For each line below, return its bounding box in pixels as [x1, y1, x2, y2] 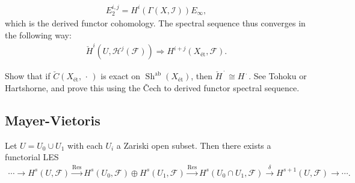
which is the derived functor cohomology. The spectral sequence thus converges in [5, 17, 306, 29]
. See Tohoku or [248, 70, 307, 82]
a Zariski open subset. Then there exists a [116, 139, 271, 151]
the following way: [5, 28, 72, 41]
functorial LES [5, 151, 59, 163]
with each [67, 139, 103, 151]
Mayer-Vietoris [5, 110, 100, 129]
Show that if [5, 70, 51, 82]
